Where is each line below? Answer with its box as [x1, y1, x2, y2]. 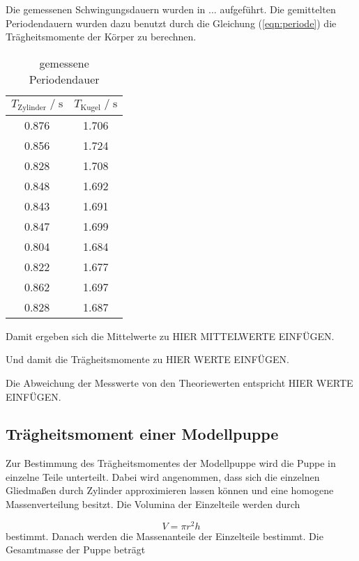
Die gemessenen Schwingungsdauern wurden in [6, 2, 206, 16]
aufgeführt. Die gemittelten [220, 2, 336, 16]
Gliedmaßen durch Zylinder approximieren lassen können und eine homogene [6, 483, 334, 498]
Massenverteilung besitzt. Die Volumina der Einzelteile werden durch [6, 497, 300, 512]
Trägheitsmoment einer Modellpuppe [6, 423, 279, 445]
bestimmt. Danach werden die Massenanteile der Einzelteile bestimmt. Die [6, 528, 323, 543]
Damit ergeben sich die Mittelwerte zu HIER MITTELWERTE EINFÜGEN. [6, 328, 335, 343]
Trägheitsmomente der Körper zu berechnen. [6, 29, 197, 44]
